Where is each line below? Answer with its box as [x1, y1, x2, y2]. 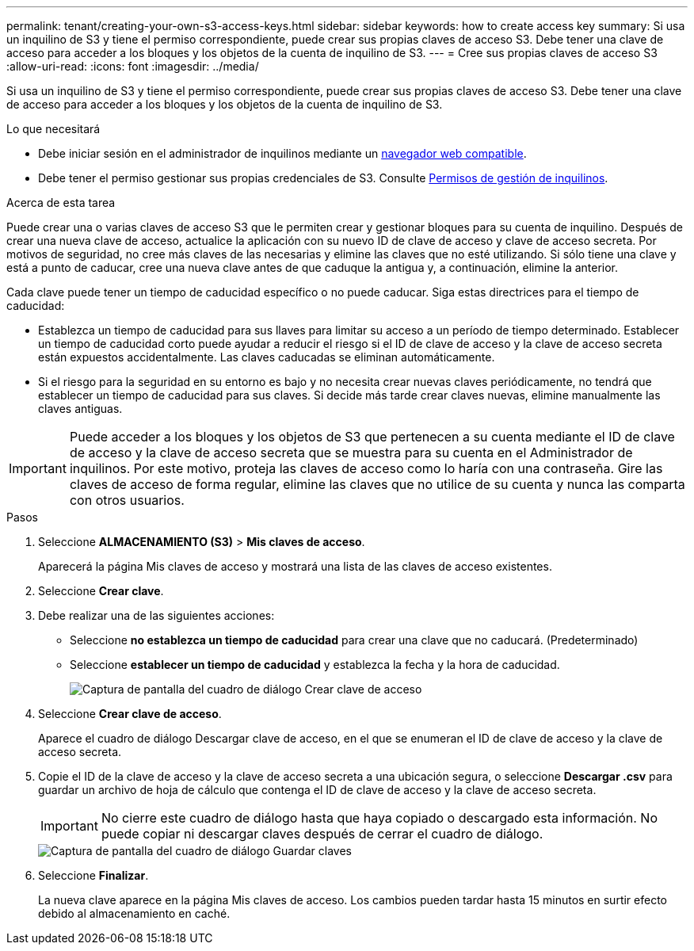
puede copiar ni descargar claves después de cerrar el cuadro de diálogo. [101, 826, 543, 842]
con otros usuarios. [69, 492, 185, 508]
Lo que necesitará [6, 122, 101, 136]
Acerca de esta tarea [6, 196, 116, 209]
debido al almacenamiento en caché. [38, 907, 231, 920]
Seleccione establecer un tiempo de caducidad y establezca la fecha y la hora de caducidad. [70, 658, 560, 671]
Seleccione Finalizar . [38, 869, 149, 882]
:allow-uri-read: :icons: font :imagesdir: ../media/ [6, 59, 259, 73]
